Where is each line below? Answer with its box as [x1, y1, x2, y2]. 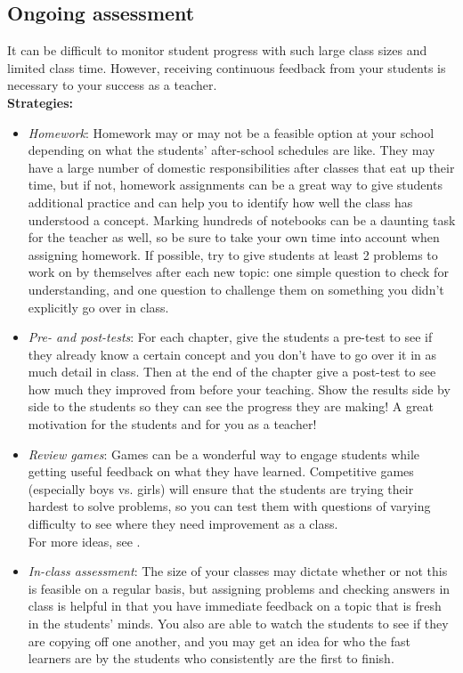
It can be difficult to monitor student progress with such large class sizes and [7, 41, 427, 60]
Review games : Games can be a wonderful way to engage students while [28, 444, 420, 463]
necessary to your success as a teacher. [7, 76, 217, 94]
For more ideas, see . [28, 531, 141, 550]
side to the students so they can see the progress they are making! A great [28, 397, 435, 416]
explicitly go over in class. [28, 297, 169, 316]
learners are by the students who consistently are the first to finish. [28, 649, 394, 668]
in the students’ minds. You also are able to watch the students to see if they [28, 614, 449, 633]
